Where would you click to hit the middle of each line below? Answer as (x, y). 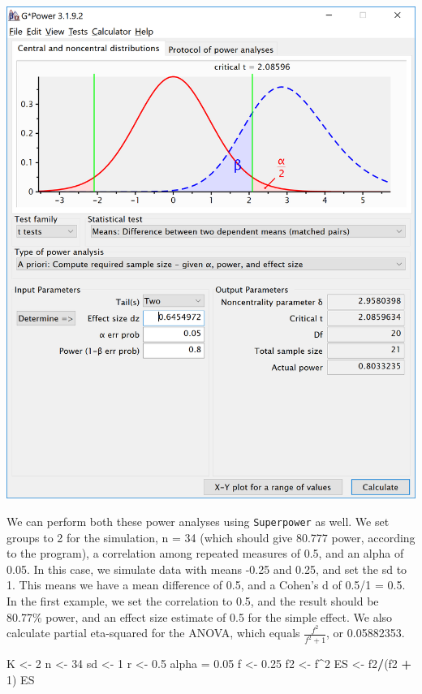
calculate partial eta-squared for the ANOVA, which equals (153, 633)
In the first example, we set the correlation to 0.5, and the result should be (193, 601)
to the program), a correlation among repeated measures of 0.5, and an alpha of (205, 553)
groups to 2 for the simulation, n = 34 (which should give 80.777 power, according (211, 537)
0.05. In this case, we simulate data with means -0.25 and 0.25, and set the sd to (207, 569)
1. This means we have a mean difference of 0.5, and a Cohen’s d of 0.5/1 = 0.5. (206, 585)
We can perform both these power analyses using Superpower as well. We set (198, 522)
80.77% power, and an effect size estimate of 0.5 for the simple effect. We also (200, 616)
